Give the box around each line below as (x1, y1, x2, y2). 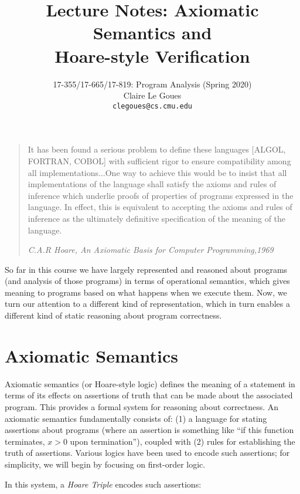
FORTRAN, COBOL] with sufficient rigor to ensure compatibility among (28, 154, 291, 167)
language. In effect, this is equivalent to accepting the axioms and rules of (28, 201, 292, 213)
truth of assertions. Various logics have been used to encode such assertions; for (5, 446, 290, 459)
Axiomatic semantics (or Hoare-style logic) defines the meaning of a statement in (5, 377, 295, 390)
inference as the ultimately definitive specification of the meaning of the (28, 212, 286, 224)
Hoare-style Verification (54, 43, 250, 67)
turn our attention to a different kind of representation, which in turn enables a (5, 297, 290, 310)
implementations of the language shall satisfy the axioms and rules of (28, 178, 277, 190)
